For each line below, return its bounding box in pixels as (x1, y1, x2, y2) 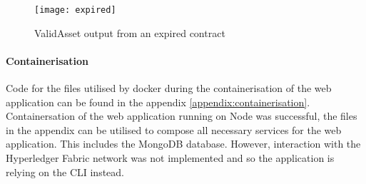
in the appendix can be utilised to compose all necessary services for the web (6, 122, 342, 137)
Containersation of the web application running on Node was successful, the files (6, 108, 357, 123)
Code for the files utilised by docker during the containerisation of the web (6, 81, 332, 96)
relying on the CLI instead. (6, 164, 124, 179)
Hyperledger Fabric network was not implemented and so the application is (6, 150, 335, 165)
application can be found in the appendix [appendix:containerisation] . (6, 94, 310, 109)
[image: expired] (34, 5, 116, 15)
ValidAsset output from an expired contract (34, 25, 225, 40)
